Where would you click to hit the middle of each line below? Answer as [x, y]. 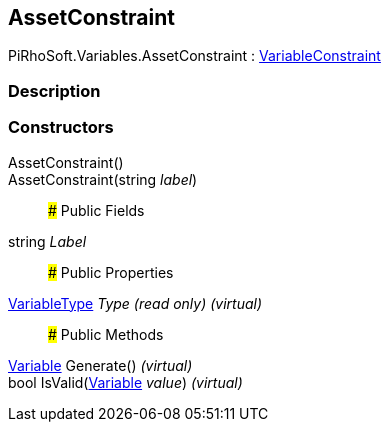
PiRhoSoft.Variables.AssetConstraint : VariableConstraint [194, 56]
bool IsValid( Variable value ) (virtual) [125, 382]
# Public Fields [96, 210]
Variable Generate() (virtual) [100, 365]
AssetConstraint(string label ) [103, 179]
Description [54, 90]
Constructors [61, 127]
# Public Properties [111, 272]
